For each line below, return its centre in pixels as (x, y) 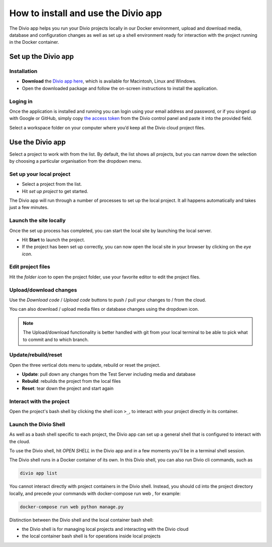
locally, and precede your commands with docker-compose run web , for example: (95, 493)
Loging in (21, 101)
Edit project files (30, 267)
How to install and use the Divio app (86, 13)
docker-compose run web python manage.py (72, 507)
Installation (23, 72)
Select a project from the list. (52, 184)
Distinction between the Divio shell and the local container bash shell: (81, 520)
